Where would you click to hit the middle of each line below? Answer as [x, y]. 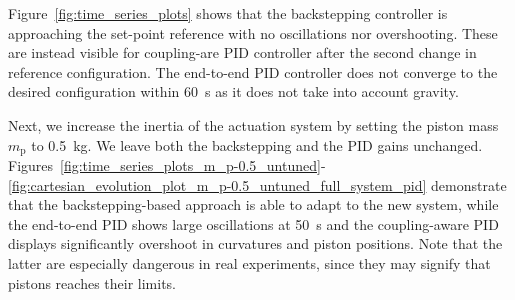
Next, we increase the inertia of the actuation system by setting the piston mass [253, 124]
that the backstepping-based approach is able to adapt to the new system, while [253, 204]
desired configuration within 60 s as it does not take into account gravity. [233, 91]
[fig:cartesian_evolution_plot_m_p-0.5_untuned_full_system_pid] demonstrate [257, 184]
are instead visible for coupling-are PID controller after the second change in [242, 52]
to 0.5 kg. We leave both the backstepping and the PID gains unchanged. [257, 144]
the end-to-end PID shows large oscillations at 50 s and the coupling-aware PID [253, 223]
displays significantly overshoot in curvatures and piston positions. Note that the [255, 243]
